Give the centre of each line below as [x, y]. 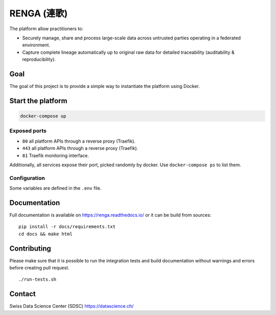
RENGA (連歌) [39, 13]
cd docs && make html [45, 234]
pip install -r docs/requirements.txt [67, 227]
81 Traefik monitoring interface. [56, 155]
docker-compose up [43, 116]
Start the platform [38, 100]
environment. [36, 45]
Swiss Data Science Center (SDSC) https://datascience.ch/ [72, 306]
